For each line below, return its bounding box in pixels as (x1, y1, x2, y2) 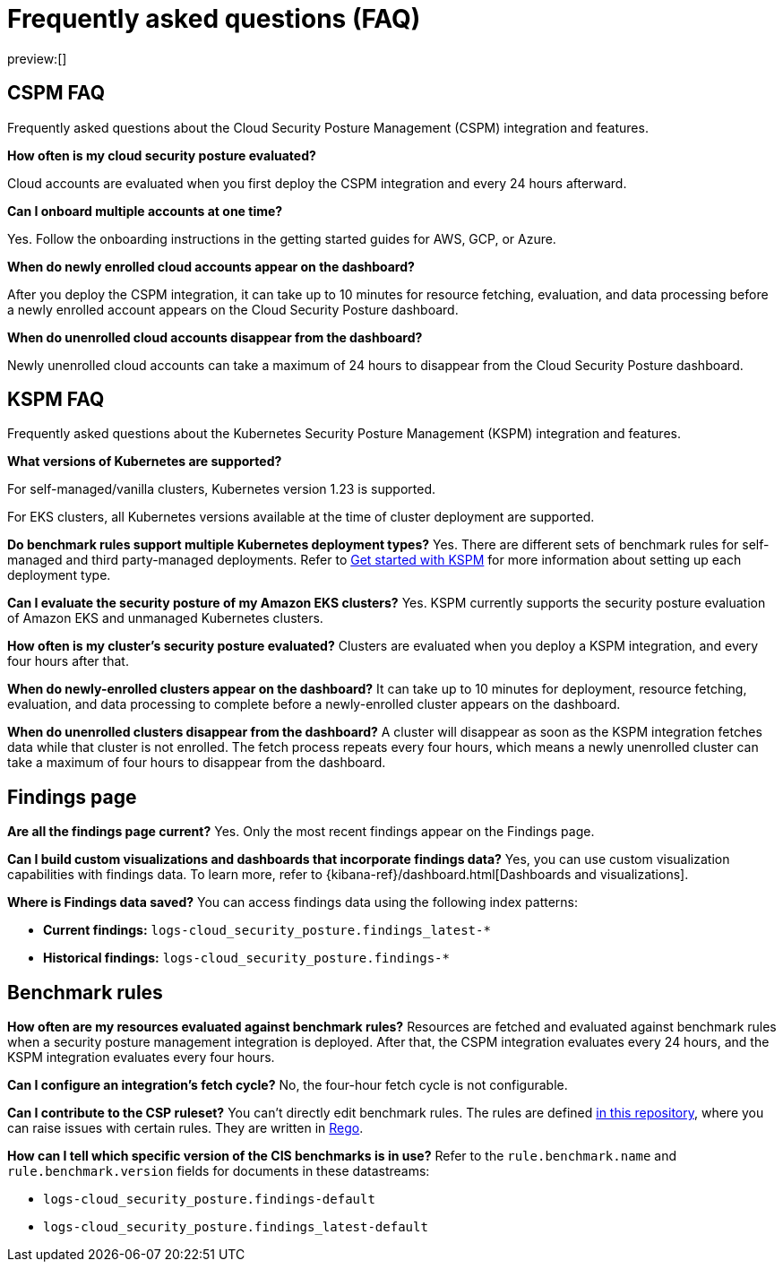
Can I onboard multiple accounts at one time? (7, 203, 283, 219)
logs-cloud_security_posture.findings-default (43, 1192, 375, 1207)
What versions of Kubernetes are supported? (7, 453, 282, 470)
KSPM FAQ (7, 388, 105, 411)
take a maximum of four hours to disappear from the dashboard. (7, 755, 386, 771)
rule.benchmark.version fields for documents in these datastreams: (7, 1163, 430, 1179)
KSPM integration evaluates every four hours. (7, 1049, 275, 1066)
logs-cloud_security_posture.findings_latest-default (43, 1220, 428, 1235)
